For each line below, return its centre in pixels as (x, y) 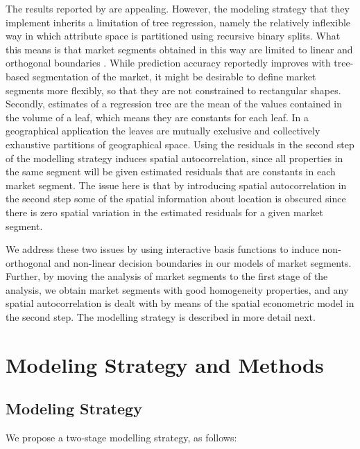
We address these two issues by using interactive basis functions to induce (162, 249)
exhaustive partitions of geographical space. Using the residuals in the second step (180, 144)
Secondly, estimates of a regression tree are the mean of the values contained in (174, 104)
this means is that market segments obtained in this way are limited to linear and (179, 49)
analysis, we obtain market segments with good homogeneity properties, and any (177, 289)
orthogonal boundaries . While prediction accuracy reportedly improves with (168, 63)
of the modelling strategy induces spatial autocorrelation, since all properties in (174, 158)
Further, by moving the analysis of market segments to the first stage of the (167, 276)
